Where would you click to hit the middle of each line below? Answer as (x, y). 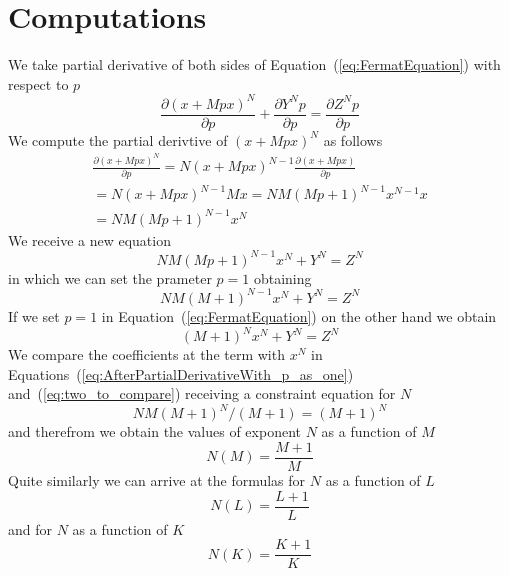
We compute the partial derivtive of (118, 139)
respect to (38, 83)
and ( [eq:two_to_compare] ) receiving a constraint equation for (202, 393)
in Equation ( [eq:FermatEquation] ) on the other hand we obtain (299, 315)
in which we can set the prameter (110, 277)
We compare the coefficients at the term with (146, 354)
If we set (34, 315)
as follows (353, 139)
